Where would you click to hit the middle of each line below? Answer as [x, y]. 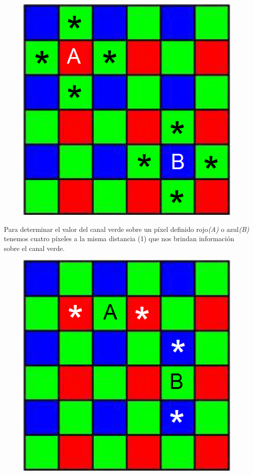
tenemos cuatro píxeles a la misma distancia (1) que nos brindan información [119, 238]
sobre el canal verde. [34, 248]
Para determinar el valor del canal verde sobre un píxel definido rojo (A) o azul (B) [127, 229]
